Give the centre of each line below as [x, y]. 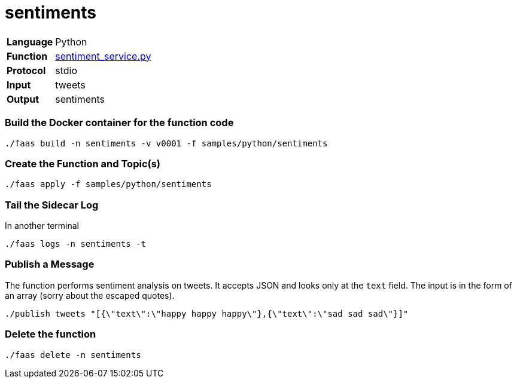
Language [30, 42]
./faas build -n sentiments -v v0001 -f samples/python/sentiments [166, 143]
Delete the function [51, 334]
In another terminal [42, 226]
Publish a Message [50, 264]
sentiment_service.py [103, 56]
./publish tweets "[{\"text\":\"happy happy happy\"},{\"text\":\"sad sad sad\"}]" [207, 313]
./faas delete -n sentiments [73, 355]
